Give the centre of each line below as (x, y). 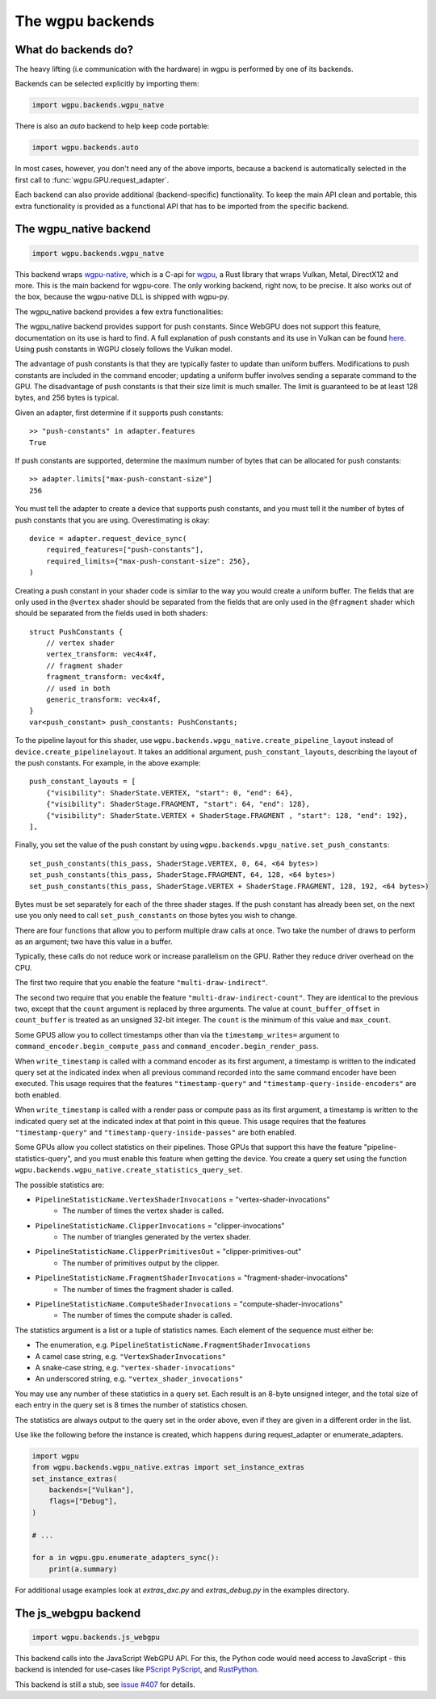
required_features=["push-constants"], (125, 550)
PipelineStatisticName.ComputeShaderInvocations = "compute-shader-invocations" (189, 1304)
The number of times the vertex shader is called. (143, 1210)
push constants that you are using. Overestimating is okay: (112, 520)
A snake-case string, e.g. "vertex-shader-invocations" (135, 1367)
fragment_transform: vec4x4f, (105, 677)
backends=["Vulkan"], (92, 1490)
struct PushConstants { (76, 631)
